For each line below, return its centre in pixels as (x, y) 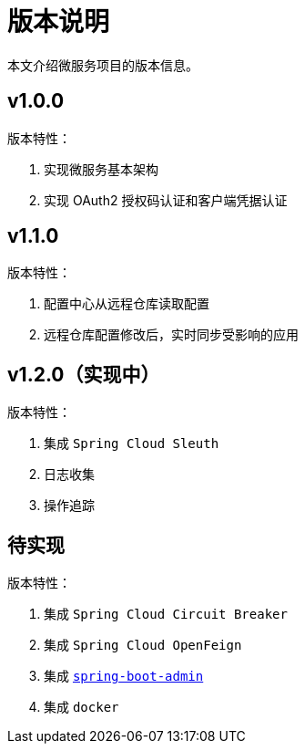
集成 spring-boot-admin (124, 676)
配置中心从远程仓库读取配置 (127, 304)
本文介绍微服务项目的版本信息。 (103, 65)
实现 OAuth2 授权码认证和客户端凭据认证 (166, 200)
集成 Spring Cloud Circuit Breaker (166, 614)
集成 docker (81, 707)
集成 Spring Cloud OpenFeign (143, 645)
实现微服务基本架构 (101, 169)
